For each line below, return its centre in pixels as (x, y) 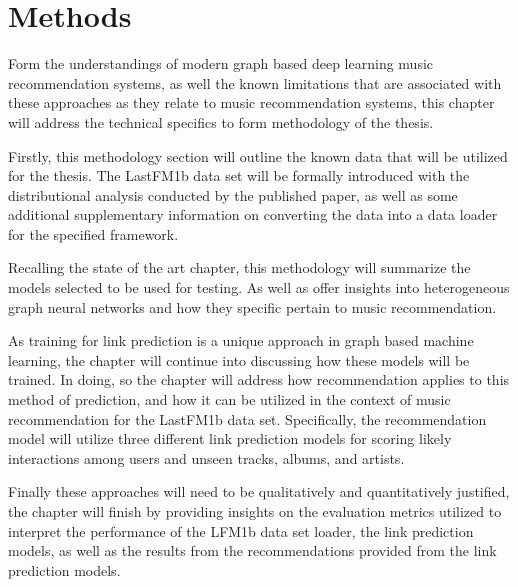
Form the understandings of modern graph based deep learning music (221, 63)
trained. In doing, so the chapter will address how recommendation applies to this (259, 379)
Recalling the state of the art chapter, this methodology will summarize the (239, 267)
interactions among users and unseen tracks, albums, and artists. (206, 457)
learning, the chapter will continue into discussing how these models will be (239, 359)
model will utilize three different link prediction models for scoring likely (230, 438)
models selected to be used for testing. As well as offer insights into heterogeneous (259, 287)
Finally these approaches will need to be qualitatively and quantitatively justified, (259, 491)
